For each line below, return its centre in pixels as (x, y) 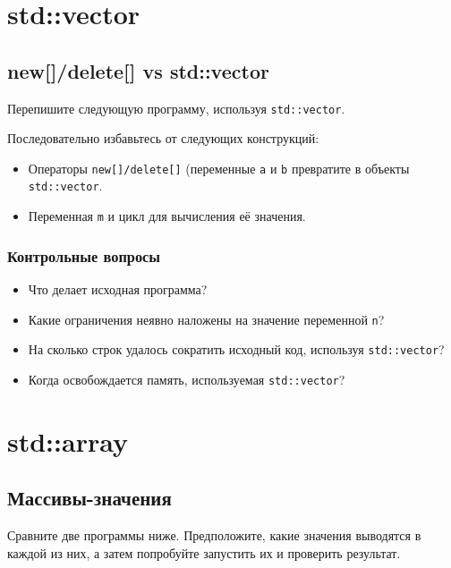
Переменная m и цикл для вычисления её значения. (167, 216)
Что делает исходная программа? (118, 289)
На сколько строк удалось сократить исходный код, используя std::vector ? (236, 349)
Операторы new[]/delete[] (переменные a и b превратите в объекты (219, 168)
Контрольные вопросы (84, 255)
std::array (68, 441)
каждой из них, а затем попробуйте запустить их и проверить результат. (204, 552)
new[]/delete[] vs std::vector (138, 70)
